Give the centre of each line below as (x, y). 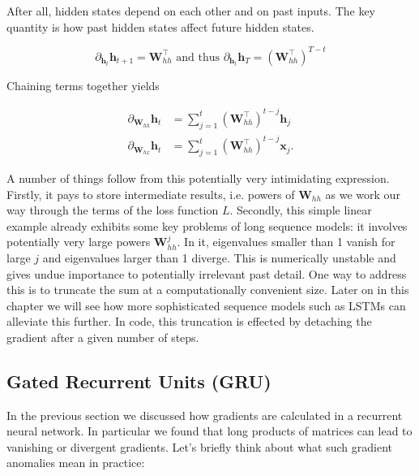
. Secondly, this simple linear (301, 210)
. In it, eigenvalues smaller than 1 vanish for (286, 242)
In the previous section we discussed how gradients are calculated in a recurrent (205, 415)
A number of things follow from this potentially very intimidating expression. (198, 177)
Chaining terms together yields (83, 85)
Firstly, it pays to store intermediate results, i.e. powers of (151, 194)
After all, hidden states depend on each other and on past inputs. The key (191, 11)
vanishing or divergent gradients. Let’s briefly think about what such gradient (199, 446)
